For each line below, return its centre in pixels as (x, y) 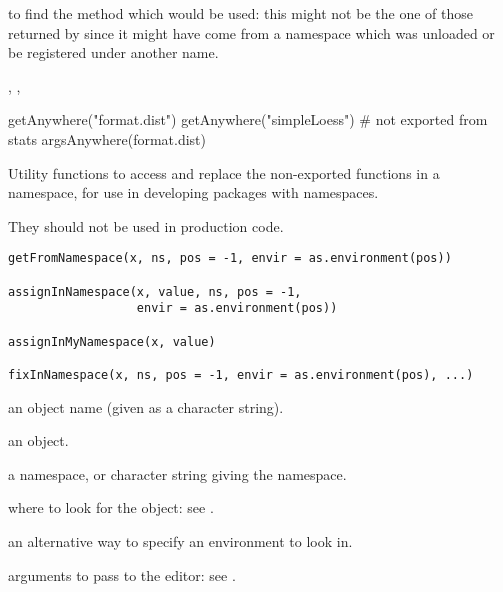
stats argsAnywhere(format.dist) (107, 138)
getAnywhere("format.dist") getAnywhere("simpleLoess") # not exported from (248, 119)
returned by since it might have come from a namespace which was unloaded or (251, 32)
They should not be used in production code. (146, 225)
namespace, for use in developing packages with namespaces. (193, 192)
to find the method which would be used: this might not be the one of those (240, 13)
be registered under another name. (113, 52)
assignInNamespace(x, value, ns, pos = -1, (155, 291)
